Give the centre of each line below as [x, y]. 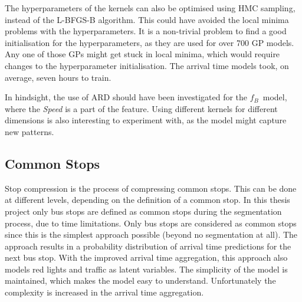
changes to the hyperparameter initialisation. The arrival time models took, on [147, 65]
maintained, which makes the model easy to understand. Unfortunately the [140, 280]
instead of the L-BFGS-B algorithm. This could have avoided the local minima [147, 19]
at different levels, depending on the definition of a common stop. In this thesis [147, 200]
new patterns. [29, 131]
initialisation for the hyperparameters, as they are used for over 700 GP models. [150, 42]
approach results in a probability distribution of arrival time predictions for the [148, 246]
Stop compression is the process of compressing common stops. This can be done [151, 188]
